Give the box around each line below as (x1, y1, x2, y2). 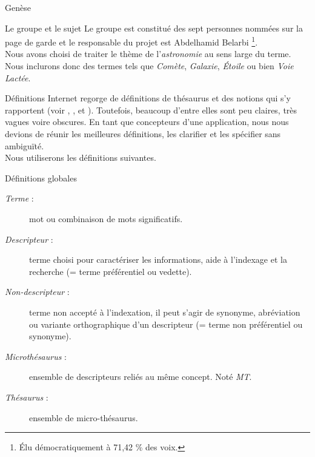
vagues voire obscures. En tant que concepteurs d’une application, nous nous (5, 115, 289, 128)
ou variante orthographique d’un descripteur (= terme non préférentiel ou (29, 317, 303, 330)
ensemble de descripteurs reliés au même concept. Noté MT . (29, 370, 252, 383)
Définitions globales (5, 171, 77, 184)
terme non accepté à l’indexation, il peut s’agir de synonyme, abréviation (29, 305, 300, 318)
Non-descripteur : (5, 285, 70, 298)
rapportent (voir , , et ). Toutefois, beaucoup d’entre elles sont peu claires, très (5, 103, 297, 116)
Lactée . (5, 71, 31, 84)
